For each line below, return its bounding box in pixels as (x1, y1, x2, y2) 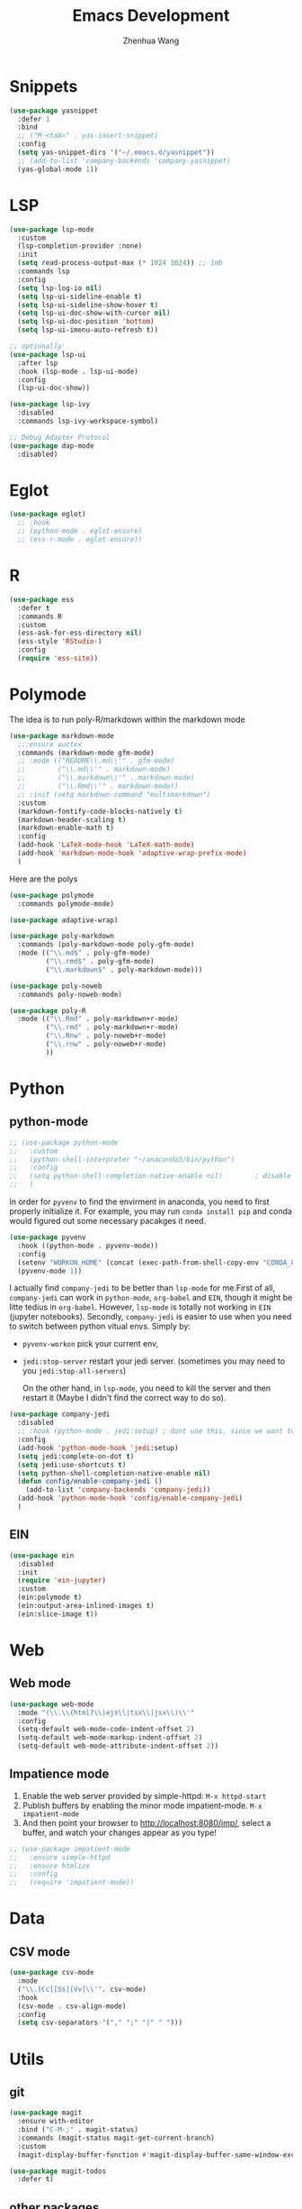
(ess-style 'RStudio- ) (17, 637, 102, 646)
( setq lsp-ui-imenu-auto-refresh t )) (17, 325, 159, 334)
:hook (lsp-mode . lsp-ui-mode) (17, 367, 139, 376)
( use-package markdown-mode (9, 731, 115, 740)
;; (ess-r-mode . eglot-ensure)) (17, 535, 143, 544)
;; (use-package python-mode (9, 1137, 119, 1147)
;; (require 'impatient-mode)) (9, 1878, 135, 1887)
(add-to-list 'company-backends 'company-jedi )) (25, 1485, 211, 1494)
